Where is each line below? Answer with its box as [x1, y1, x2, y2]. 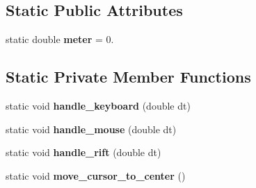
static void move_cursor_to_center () [6, 168, 186, 182]
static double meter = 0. [6, 32, 114, 46]
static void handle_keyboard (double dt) [6, 99, 191, 112]
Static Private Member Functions [6, 66, 251, 87]
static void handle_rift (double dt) [6, 145, 161, 160]
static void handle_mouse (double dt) [6, 121, 177, 136]
